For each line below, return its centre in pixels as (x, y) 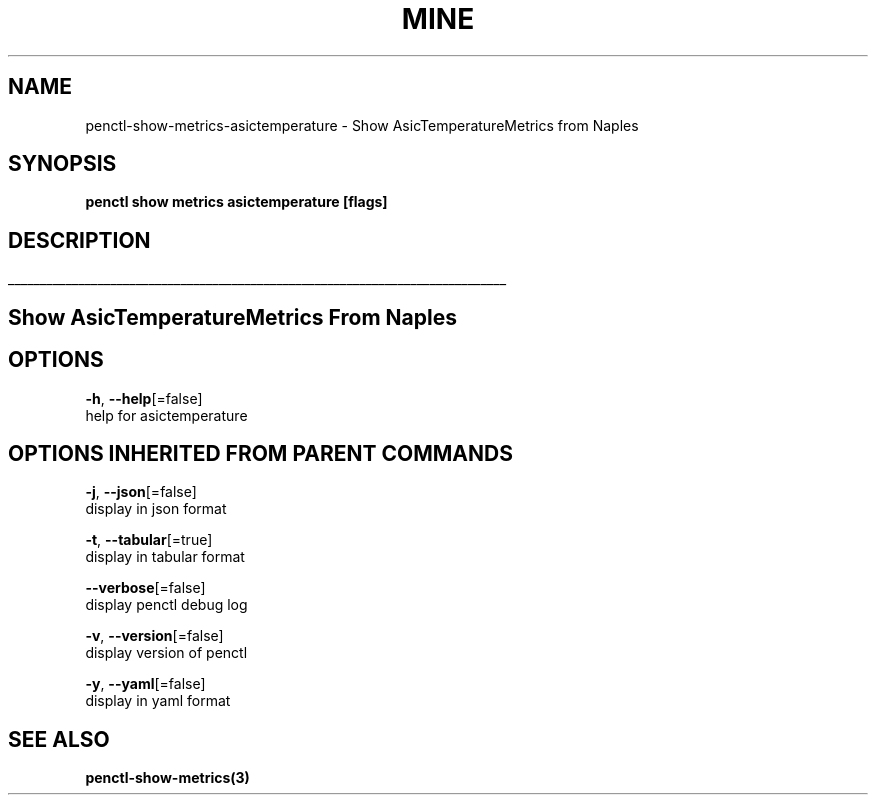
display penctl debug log (166, 605)
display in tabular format (165, 557)
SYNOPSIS (62, 164)
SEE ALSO (59, 739)
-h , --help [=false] (144, 398)
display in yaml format (158, 701)
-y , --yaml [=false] (145, 684)
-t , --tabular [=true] (149, 540)
